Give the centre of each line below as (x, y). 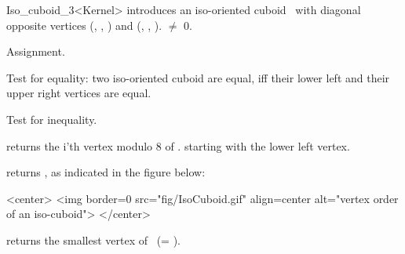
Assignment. (36, 51)
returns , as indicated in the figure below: (106, 172)
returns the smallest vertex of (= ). (93, 239)
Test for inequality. (52, 119)
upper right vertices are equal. (79, 93)
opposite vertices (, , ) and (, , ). (84, 25)
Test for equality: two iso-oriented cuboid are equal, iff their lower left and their (198, 77)
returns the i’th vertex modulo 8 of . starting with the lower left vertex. (178, 145)
